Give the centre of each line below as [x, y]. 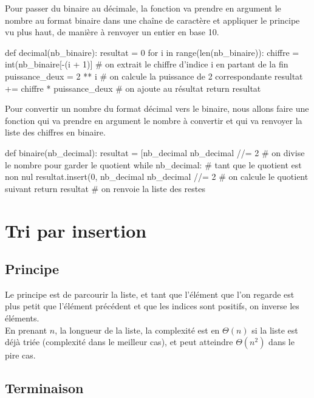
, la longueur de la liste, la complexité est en [137, 330]
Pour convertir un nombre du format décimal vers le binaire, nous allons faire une [157, 108]
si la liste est [275, 330]
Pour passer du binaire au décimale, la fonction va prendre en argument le [143, 8]
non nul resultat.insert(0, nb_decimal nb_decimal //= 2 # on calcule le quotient [157, 177]
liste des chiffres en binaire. [55, 132]
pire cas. [20, 355]
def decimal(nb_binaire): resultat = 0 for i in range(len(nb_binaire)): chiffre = [152, 52]
